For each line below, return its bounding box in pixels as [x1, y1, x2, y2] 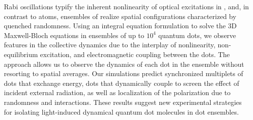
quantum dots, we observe [158, 30, 236, 40]
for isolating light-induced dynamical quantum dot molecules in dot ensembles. [4, 106, 239, 117]
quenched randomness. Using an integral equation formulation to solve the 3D [4, 20, 237, 31]
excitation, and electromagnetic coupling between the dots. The [40, 49, 230, 59]
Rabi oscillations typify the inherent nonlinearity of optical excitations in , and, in [4, 1, 249, 11]
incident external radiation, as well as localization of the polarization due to [4, 87, 231, 98]
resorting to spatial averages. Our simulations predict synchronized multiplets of [4, 68, 243, 79]
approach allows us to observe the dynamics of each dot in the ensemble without [4, 59, 244, 69]
